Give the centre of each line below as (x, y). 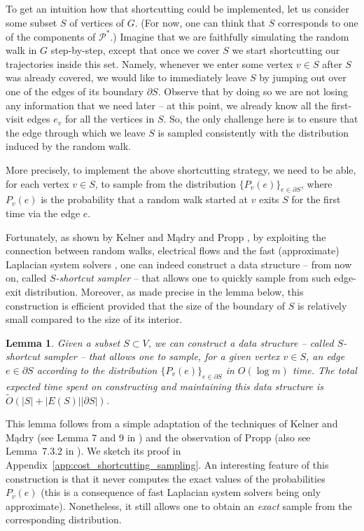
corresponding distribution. (64, 519)
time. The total (324, 370)
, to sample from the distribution (166, 183)
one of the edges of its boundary (75, 91)
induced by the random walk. (68, 146)
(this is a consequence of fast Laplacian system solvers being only (181, 492)
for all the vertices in (110, 119)
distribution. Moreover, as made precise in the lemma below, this (164, 291)
